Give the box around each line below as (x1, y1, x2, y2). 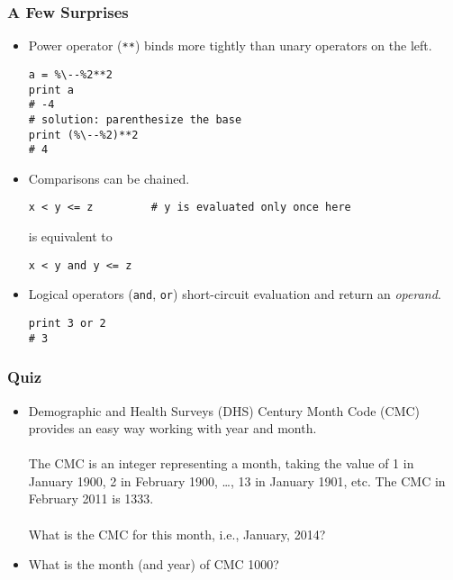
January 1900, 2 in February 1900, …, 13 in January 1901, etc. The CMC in (28, 471, 446, 490)
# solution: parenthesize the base (28, 113, 242, 126)
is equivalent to (28, 227, 113, 246)
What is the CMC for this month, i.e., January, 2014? (28, 524, 326, 543)
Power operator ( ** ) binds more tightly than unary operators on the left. (28, 36, 432, 55)
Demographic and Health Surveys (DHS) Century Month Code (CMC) (28, 401, 421, 420)
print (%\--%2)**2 (28, 128, 139, 141)
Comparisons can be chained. (28, 168, 190, 187)
